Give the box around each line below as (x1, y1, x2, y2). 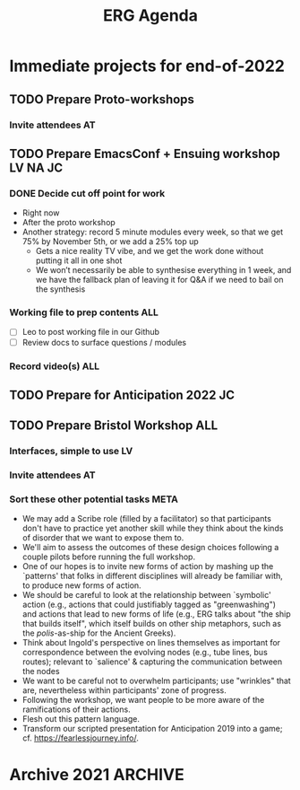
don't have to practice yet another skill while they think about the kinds (21, 522, 284, 534)
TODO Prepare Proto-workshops (9, 92, 195, 107)
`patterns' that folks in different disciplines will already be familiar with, (21, 571, 284, 582)
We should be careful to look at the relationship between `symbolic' (21, 590, 271, 601)
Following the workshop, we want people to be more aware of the (21, 695, 265, 706)
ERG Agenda (102, 5, 199, 26)
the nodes (21, 666, 60, 677)
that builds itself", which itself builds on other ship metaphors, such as (21, 619, 282, 629)
